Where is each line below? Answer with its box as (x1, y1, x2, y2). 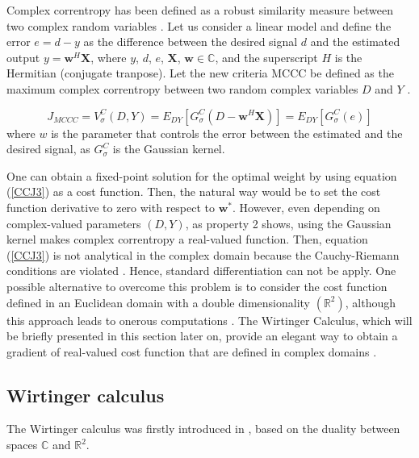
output (6, 48, 40, 65)
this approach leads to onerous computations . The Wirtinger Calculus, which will (6, 311, 413, 328)
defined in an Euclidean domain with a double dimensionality (6, 294, 310, 310)
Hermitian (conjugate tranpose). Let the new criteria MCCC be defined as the (6, 65, 394, 81)
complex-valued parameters (6, 214, 141, 231)
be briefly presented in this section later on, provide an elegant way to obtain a (6, 327, 398, 344)
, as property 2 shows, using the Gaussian (185, 214, 392, 231)
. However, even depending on (233, 198, 380, 215)
